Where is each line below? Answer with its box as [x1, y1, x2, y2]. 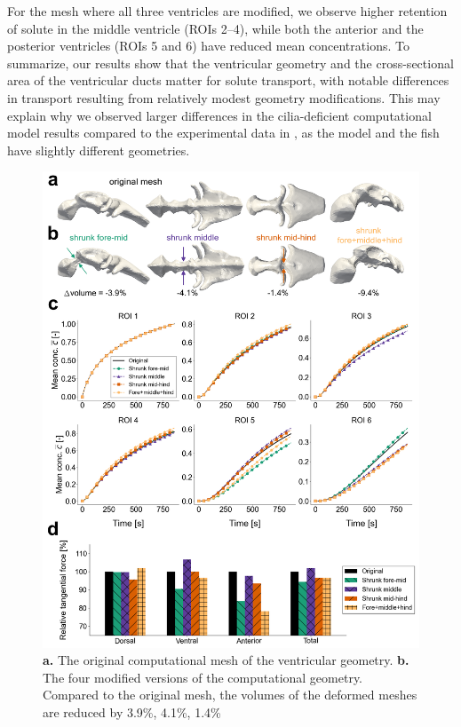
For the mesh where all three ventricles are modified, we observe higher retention [7, 2, 448, 20]
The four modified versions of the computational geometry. [43, 668, 363, 686]
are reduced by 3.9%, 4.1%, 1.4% [43, 702, 221, 721]
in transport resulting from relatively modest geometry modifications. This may [7, 88, 441, 107]
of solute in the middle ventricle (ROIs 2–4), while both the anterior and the [7, 19, 424, 37]
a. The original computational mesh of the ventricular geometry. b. [43, 651, 409, 669]
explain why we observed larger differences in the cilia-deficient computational [7, 106, 432, 124]
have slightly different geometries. [7, 140, 190, 159]
